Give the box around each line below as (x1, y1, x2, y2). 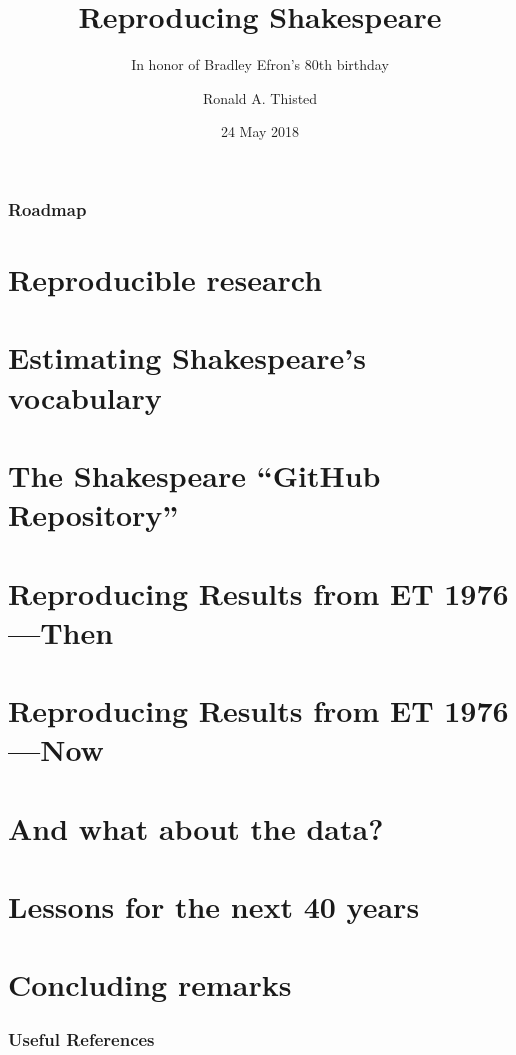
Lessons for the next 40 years (8, 886, 420, 927)
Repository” (8, 494, 179, 535)
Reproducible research (8, 259, 323, 300)
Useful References (8, 1026, 155, 1051)
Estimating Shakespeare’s (8, 337, 366, 378)
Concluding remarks (8, 964, 292, 1005)
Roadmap (8, 196, 87, 221)
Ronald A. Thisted (202, 87, 318, 108)
